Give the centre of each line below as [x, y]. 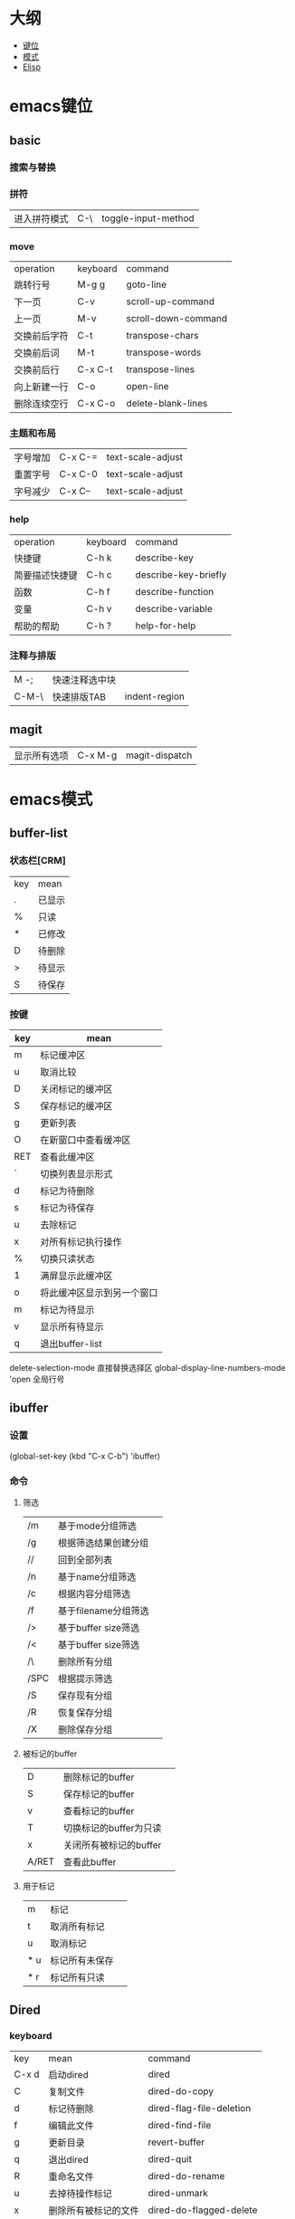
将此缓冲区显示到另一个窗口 [99, 1293]
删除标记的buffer [99, 1777]
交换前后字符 [42, 336]
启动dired [68, 2074]
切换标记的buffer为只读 [112, 1828]
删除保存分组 [85, 1729]
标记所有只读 [77, 1977]
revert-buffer [176, 2142]
